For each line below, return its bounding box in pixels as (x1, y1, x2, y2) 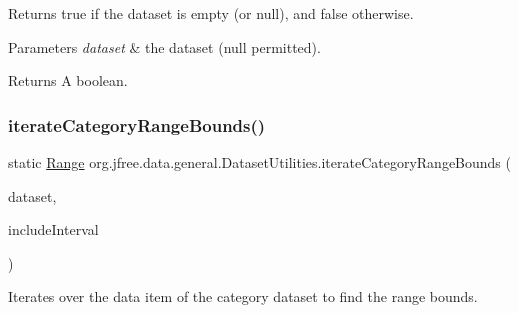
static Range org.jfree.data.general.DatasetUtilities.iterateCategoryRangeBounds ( (8, 152, 511, 172)
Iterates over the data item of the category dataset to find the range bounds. (8, 286, 478, 307)
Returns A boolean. (8, 70, 128, 91)
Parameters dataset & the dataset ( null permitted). (8, 36, 321, 57)
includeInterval (8, 219, 99, 240)
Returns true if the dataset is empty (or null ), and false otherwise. (8, 3, 414, 23)
